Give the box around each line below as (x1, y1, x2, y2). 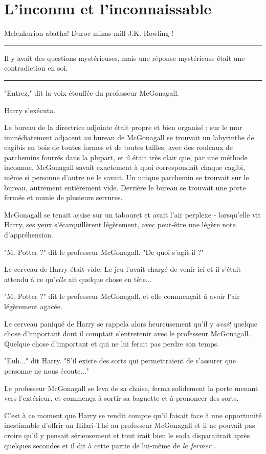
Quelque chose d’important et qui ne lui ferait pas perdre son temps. (4, 338, 219, 349)
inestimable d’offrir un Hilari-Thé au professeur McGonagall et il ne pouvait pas (4, 420, 255, 430)
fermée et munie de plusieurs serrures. (4, 192, 123, 203)
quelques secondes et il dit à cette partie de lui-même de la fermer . (4, 440, 216, 450)
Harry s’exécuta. (4, 104, 56, 115)
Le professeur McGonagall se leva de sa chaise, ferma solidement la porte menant (4, 382, 258, 393)
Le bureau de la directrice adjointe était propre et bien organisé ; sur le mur (4, 122, 242, 133)
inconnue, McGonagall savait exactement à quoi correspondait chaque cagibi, (4, 162, 245, 172)
